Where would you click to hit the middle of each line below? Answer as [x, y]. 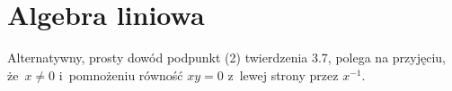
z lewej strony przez [283, 74]
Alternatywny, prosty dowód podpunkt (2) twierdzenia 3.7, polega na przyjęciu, [226, 58]
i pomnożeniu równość [121, 74]
